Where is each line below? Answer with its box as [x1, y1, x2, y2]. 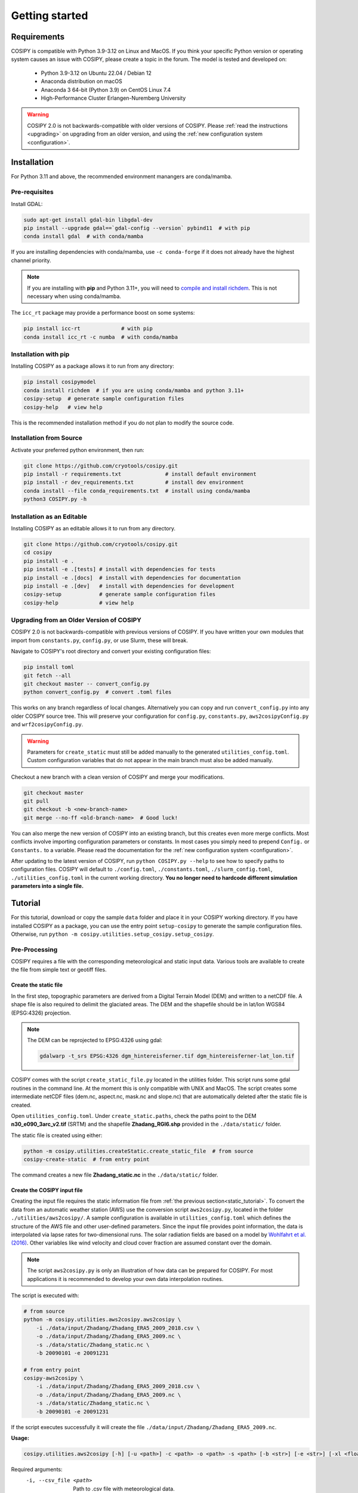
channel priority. [11, 257, 51, 264]
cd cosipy [23, 549, 53, 556]
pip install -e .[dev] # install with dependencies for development [23, 582, 235, 589]
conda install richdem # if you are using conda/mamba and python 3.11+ [23, 387, 244, 394]
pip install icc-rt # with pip [23, 325, 153, 332]
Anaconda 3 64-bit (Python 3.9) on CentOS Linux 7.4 [41, 86, 171, 93]
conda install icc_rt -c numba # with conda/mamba [23, 333, 178, 340]
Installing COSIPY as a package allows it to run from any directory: [11, 363, 174, 370]
